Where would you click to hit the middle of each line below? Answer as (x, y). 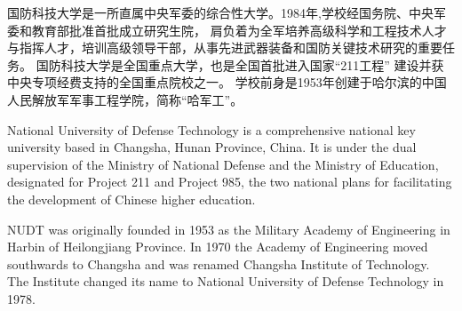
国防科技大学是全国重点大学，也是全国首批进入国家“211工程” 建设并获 (240, 64)
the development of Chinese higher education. (131, 199)
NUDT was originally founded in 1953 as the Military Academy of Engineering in (229, 229)
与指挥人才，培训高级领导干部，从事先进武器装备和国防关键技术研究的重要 (225, 48)
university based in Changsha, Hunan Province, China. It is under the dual (212, 147)
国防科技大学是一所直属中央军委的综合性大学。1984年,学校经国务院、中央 (220, 12)
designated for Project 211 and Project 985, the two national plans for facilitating (230, 182)
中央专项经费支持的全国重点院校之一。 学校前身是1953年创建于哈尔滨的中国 (227, 82)
